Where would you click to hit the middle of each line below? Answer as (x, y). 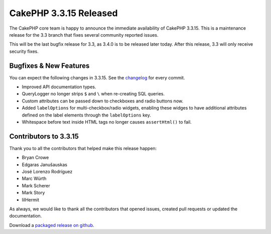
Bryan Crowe (35, 158)
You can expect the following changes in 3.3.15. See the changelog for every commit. (97, 77)
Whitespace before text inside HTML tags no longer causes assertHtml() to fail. (107, 122)
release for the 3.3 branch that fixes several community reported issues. (84, 35)
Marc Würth (34, 179)
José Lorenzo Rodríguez (47, 172)
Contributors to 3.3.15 (44, 136)
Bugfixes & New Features (49, 66)
